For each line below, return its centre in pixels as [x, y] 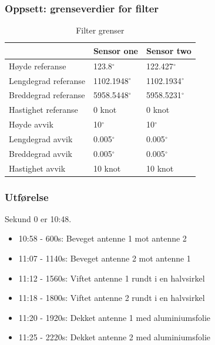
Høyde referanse [38, 66]
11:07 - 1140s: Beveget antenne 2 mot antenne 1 [105, 258]
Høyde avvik [31, 124]
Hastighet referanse [43, 110]
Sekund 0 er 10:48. [38, 218]
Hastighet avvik [37, 168]
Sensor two [169, 50]
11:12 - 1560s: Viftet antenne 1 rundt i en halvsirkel [112, 278]
